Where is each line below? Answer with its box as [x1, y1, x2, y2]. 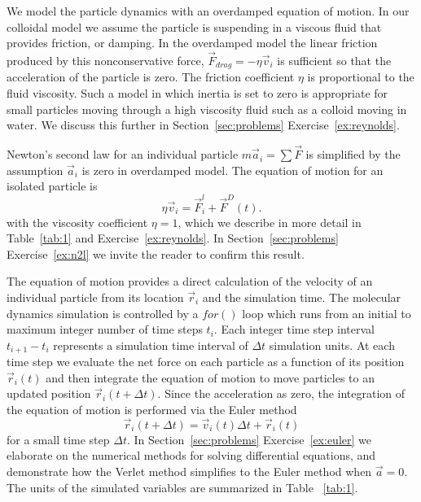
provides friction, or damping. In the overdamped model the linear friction [7, 34, 378, 51]
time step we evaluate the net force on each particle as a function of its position [7, 353, 405, 370]
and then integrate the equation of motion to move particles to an [46, 369, 375, 386]
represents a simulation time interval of [53, 336, 248, 353]
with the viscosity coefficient [7, 213, 148, 230]
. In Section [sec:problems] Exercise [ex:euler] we [126, 430, 371, 447]
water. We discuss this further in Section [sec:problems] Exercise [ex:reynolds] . [7, 116, 400, 133]
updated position [7, 385, 91, 402]
